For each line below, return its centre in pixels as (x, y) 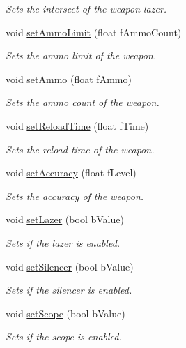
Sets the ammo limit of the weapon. (81, 55)
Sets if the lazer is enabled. (63, 242)
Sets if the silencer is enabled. (69, 290)
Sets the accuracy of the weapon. (75, 196)
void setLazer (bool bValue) (65, 219)
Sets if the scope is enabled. (64, 336)
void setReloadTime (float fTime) (77, 125)
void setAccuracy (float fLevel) (71, 173)
